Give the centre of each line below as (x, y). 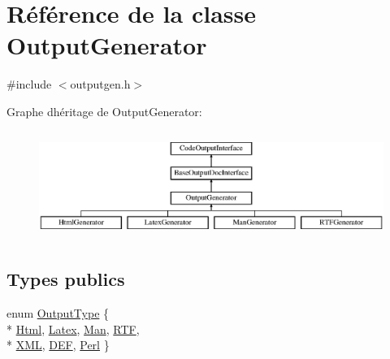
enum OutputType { (58, 313)
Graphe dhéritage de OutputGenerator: (104, 111)
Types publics (66, 279)
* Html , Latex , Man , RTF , (73, 329)
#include (29, 84)
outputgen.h (100, 84)
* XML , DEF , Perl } (58, 345)
